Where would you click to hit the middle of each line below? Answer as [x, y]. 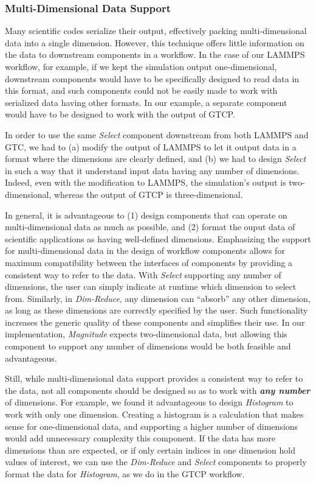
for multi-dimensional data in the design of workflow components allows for [145, 251]
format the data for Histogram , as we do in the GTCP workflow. [125, 474]
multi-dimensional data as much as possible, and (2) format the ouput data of [150, 227]
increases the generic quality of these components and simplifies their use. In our [155, 322]
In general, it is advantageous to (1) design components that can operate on [146, 215]
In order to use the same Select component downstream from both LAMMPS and [157, 134]
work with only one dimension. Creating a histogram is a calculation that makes [154, 414]
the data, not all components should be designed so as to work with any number [158, 390]
